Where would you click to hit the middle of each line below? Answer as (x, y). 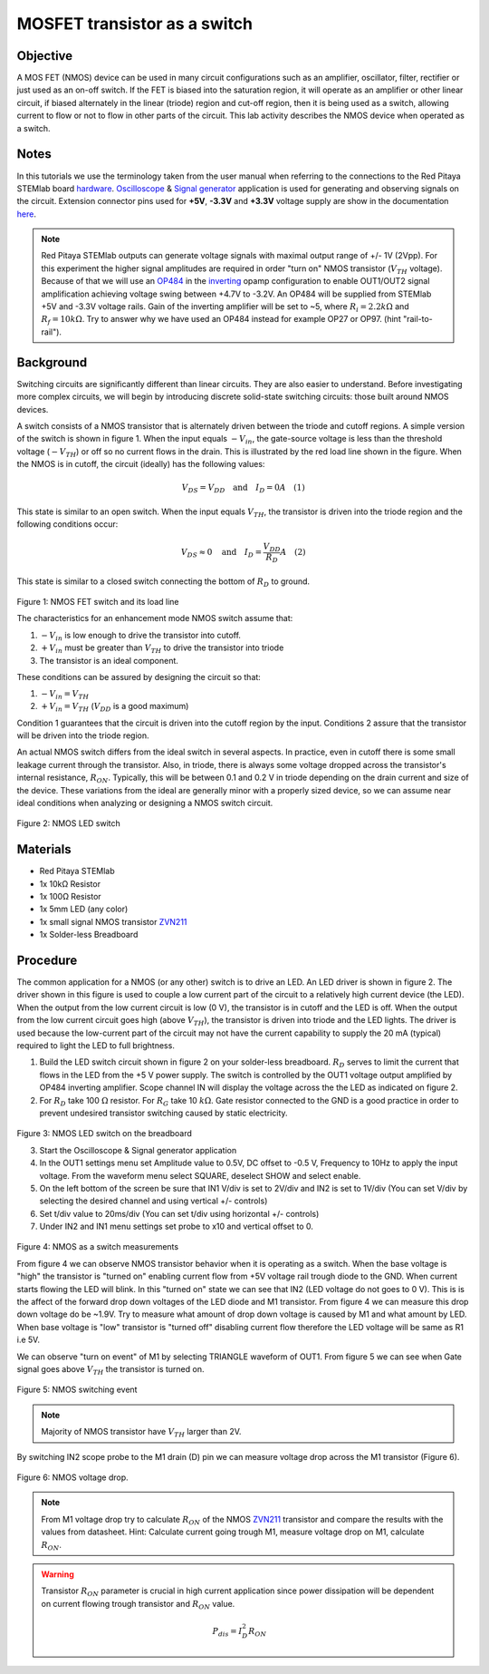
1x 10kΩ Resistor (70, 883)
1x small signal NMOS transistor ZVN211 (113, 921)
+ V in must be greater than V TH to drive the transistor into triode (163, 649)
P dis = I (227, 1632)
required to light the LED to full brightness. (96, 1046)
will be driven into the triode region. (83, 735)
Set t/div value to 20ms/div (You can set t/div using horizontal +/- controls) (179, 1213)
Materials (44, 849)
